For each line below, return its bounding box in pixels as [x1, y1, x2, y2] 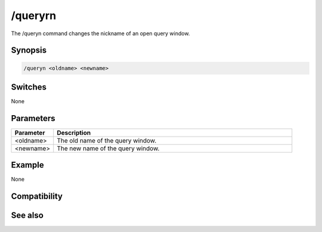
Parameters [11, 113, 55, 123]
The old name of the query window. [57, 136, 157, 144]
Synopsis [11, 45, 47, 55]
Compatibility [11, 191, 63, 202]
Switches [11, 82, 47, 92]
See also [11, 211, 44, 221]
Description [57, 128, 91, 137]
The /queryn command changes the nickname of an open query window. [11, 30, 190, 37]
